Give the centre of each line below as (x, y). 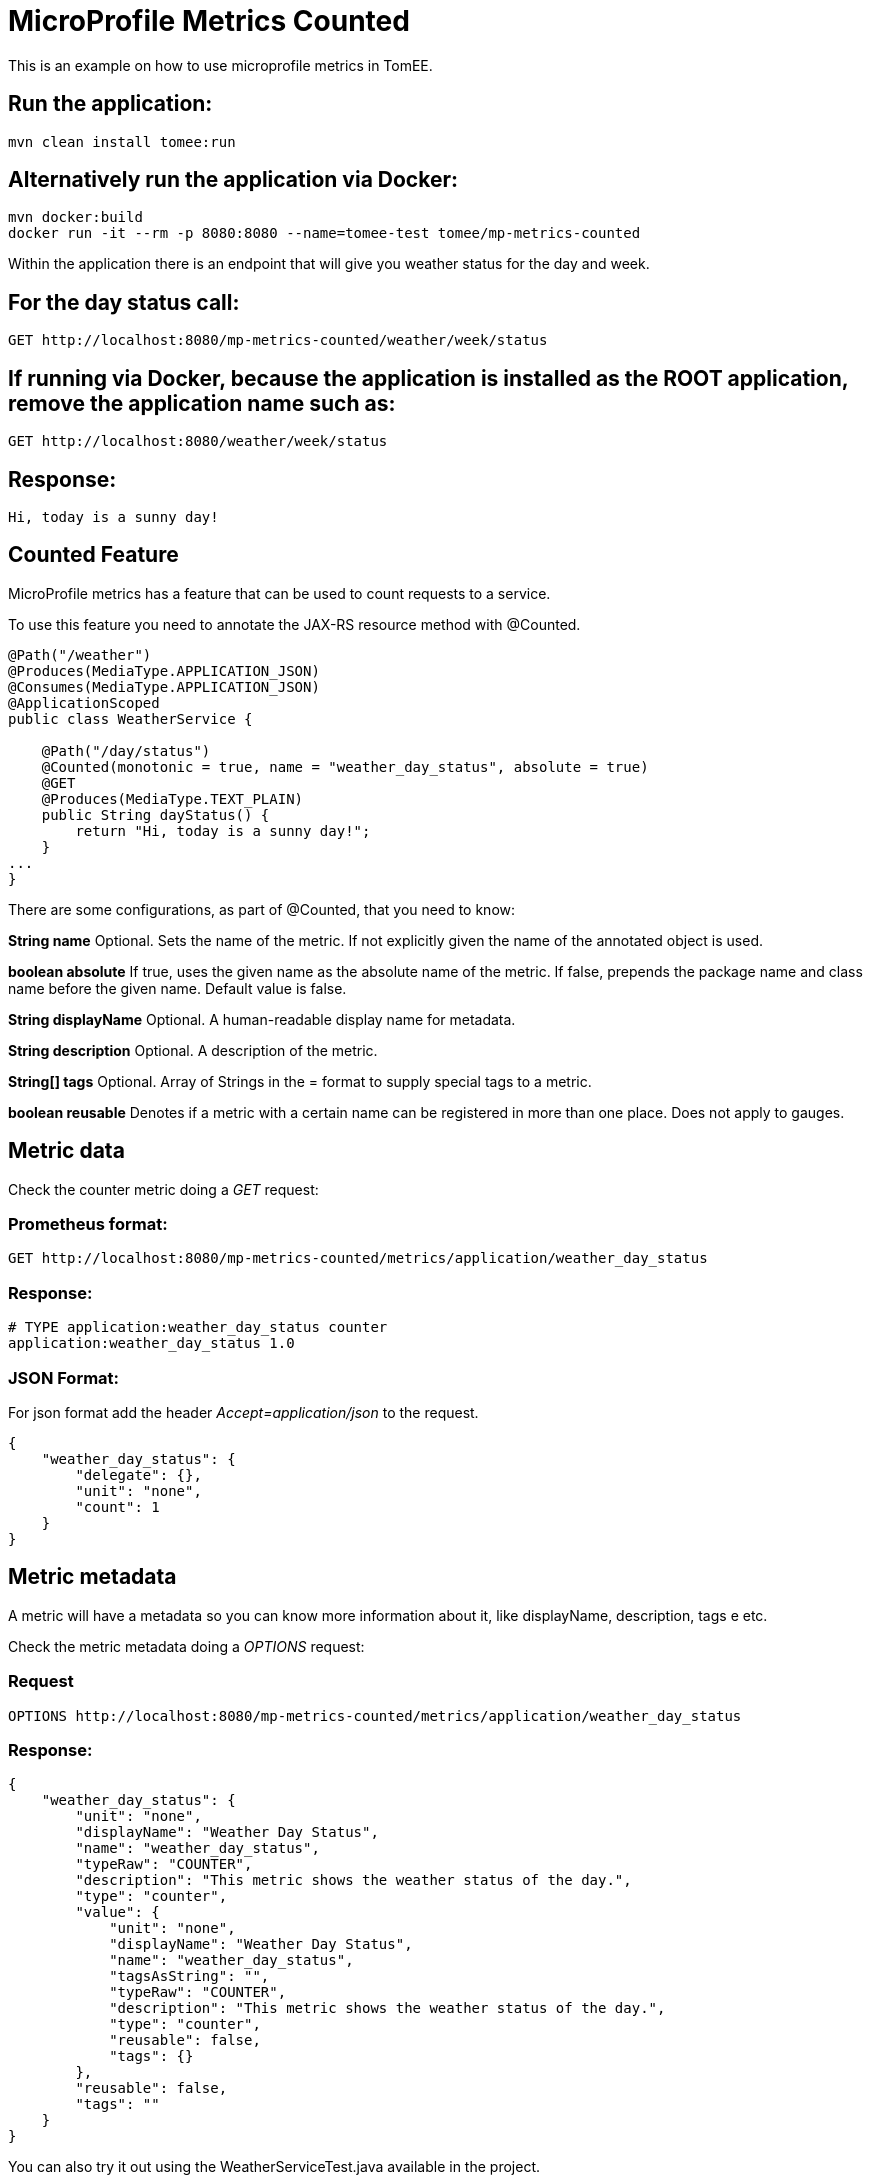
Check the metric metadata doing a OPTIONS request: (186, 1646)
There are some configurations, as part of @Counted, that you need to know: (262, 909)
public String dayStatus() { (155, 814)
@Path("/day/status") (126, 750)
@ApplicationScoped (84, 702)
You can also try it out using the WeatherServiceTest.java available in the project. (274, 2167)
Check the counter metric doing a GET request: (163, 1189)
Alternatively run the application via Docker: (233, 180)
